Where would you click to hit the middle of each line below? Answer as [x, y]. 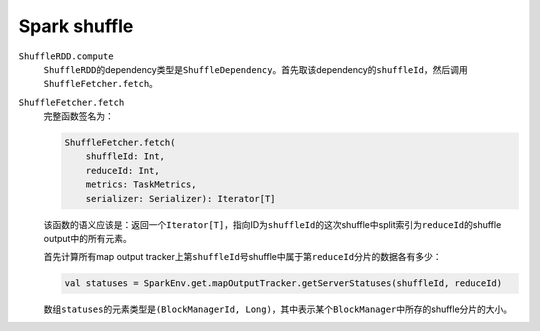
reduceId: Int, [122, 170]
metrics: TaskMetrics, [141, 184]
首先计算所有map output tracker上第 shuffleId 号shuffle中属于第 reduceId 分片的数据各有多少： [242, 257]
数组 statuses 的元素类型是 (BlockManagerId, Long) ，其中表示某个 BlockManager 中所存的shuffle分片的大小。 [278, 309]
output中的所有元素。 [87, 239]
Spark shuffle [76, 26]
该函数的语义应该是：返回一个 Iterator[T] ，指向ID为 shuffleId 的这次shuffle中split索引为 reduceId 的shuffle [272, 224]
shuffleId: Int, [125, 156]
